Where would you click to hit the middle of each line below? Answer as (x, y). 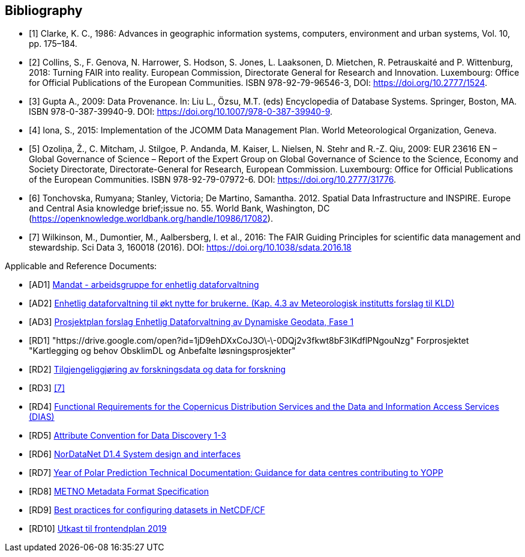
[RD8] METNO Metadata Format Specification (119, 492)
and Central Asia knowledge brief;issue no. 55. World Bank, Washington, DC (179, 208)
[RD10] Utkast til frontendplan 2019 (98, 529)
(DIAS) (42, 417)
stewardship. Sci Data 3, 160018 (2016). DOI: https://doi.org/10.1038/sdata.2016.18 (190, 248)
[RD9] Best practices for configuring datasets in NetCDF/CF (147, 510)
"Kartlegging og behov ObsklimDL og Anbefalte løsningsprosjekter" (162, 351)
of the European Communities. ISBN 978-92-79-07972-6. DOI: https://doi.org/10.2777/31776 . (212, 180)
